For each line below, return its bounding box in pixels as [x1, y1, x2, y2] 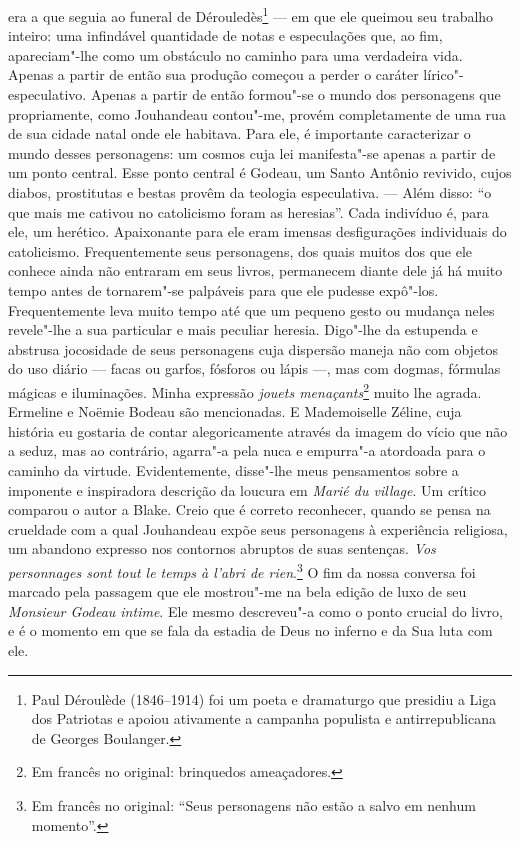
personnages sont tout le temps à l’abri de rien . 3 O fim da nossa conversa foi [8, 558, 476, 582]
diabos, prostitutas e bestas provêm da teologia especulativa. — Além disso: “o [8, 182, 492, 202]
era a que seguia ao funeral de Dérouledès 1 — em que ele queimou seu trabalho [8, 3, 494, 26]
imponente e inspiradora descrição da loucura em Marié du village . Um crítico [8, 479, 487, 500]
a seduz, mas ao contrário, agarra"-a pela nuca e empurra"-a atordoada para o [8, 440, 486, 461]
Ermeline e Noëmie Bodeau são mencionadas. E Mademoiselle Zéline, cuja [8, 401, 462, 422]
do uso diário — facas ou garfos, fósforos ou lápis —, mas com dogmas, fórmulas [8, 358, 501, 379]
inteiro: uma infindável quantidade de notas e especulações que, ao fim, [8, 25, 443, 46]
